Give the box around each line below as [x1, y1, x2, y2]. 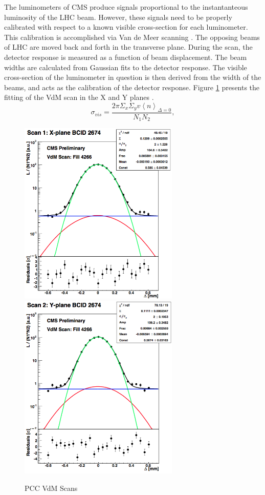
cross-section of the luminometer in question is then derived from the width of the [4, 72, 261, 82]
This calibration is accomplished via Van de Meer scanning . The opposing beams [4, 31, 260, 42]
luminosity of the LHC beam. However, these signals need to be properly [4, 11, 232, 22]
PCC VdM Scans [25, 482, 78, 493]
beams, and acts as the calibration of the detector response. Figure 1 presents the [4, 81, 260, 92]
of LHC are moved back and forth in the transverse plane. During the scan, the [4, 42, 253, 52]
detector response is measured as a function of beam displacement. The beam [4, 51, 247, 62]
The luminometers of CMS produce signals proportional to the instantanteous [4, 2, 248, 12]
